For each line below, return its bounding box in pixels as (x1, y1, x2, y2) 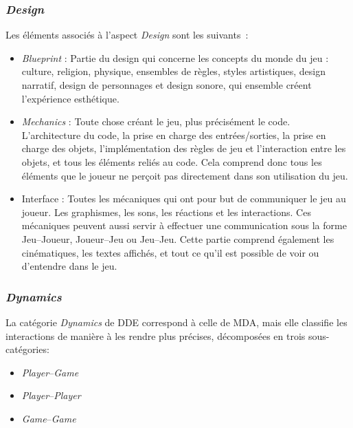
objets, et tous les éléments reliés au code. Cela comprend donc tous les (21, 154, 322, 169)
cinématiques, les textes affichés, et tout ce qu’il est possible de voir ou (21, 245, 319, 259)
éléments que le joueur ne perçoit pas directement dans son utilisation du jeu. (21, 168, 348, 182)
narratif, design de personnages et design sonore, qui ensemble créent (21, 78, 312, 92)
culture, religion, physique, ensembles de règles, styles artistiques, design (21, 64, 326, 78)
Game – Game (21, 411, 76, 425)
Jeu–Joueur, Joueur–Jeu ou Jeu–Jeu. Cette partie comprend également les (21, 231, 334, 246)
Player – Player (21, 388, 81, 403)
